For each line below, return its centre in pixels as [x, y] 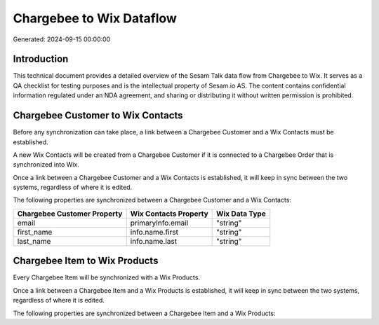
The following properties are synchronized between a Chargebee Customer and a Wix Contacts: [152, 200]
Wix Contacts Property [169, 214]
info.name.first [154, 232]
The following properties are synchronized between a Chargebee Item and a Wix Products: [145, 313]
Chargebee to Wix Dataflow [95, 18]
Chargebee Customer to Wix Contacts [98, 116]
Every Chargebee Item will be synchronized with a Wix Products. [106, 277]
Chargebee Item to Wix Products [86, 261]
